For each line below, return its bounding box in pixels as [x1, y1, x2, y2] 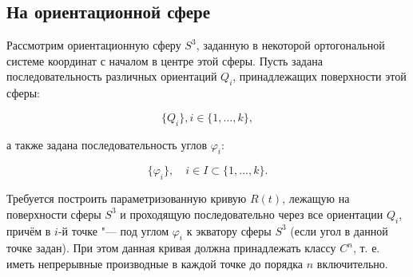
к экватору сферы [186, 222, 272, 239]
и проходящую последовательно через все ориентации [120, 205, 383, 222]
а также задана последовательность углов [6, 136, 208, 152]
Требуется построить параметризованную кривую [6, 190, 247, 207]
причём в [6, 222, 51, 239]
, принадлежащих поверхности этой [232, 68, 407, 85]
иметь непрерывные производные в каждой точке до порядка [6, 255, 304, 271]
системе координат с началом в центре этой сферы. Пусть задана [6, 52, 323, 69]
